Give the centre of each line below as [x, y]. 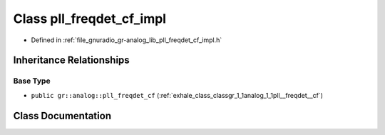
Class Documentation [62, 115]
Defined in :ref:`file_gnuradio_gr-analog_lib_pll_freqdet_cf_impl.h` [127, 40]
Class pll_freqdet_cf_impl [90, 19]
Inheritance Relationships [71, 60]
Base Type [32, 81]
